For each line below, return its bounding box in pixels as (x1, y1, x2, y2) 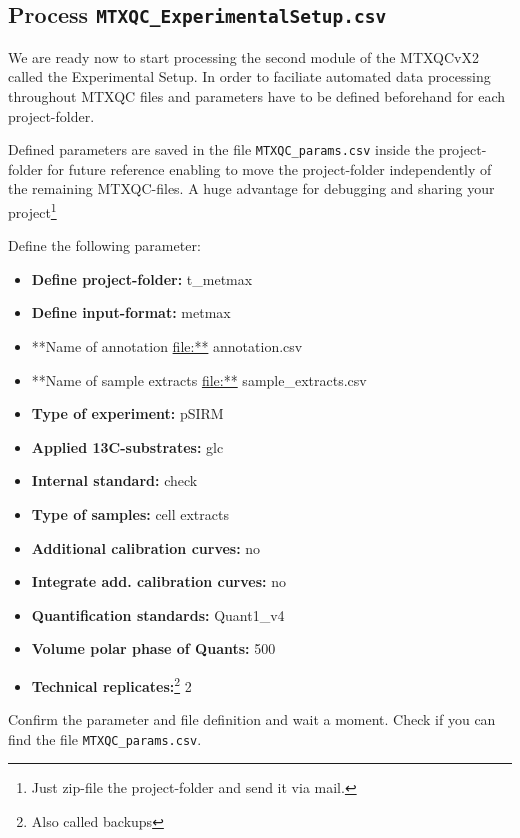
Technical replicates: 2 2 (31, 672, 192, 696)
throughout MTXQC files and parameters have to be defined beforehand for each (8, 85, 505, 106)
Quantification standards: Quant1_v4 (31, 604, 285, 625)
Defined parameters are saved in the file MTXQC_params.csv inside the (8, 139, 435, 160)
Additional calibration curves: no (31, 537, 261, 558)
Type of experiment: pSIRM (31, 403, 224, 424)
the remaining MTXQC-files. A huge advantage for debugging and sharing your (8, 178, 495, 199)
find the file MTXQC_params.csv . (8, 728, 202, 749)
